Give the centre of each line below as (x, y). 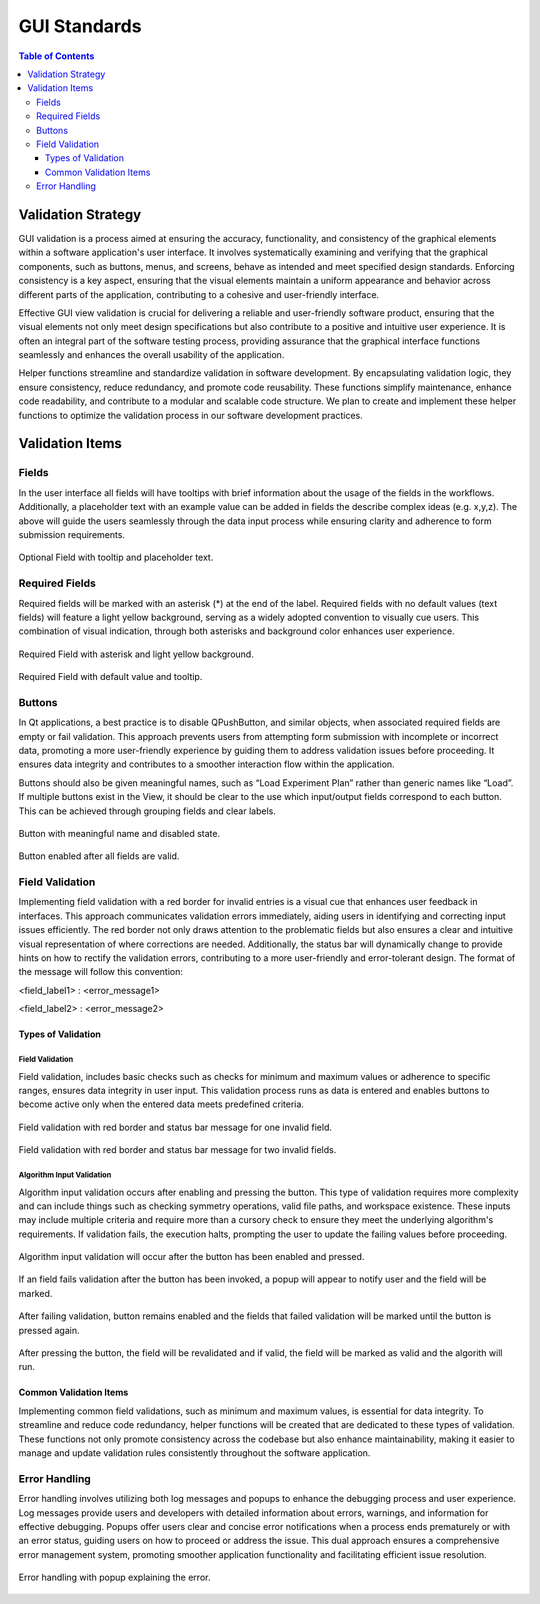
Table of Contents (56, 56)
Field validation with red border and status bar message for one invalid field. (175, 1127)
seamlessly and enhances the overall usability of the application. (151, 355)
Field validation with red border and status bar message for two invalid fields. (177, 1150)
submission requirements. (71, 534)
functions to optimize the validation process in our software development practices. (191, 415)
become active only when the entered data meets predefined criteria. (161, 1104)
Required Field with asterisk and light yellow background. (136, 654)
